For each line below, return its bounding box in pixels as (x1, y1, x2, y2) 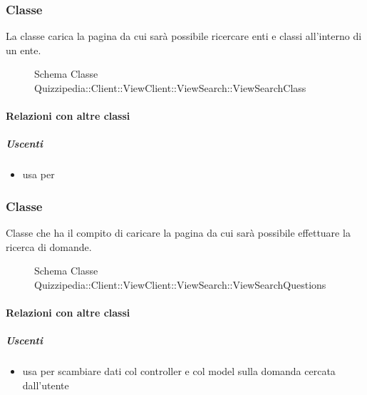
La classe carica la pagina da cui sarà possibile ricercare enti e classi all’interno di (6, 29, 362, 43)
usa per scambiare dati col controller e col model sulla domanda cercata (22, 364, 336, 379)
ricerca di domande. (6, 239, 92, 254)
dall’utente (22, 377, 69, 392)
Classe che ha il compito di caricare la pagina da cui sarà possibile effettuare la (6, 225, 351, 240)
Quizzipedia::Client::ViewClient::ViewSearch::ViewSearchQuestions (34, 277, 326, 292)
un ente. (6, 42, 41, 57)
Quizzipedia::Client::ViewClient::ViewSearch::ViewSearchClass (34, 81, 306, 95)
